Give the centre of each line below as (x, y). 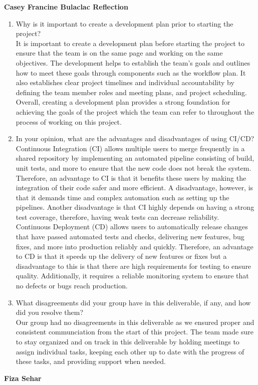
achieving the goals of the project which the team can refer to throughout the (135, 111)
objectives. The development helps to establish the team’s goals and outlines (133, 62)
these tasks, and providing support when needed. (91, 361)
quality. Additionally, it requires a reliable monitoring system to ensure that (132, 276)
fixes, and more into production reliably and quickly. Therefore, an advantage (135, 246)
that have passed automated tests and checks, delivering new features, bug (130, 237)
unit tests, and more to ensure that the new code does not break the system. (134, 167)
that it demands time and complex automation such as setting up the (122, 197)
